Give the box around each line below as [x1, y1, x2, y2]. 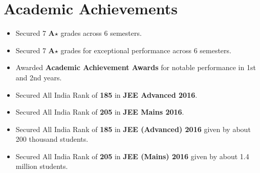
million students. [15, 161, 68, 171]
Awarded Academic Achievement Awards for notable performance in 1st [15, 62, 256, 73]
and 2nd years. [15, 72, 62, 82]
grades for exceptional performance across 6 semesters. [60, 45, 231, 55]
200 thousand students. [15, 134, 89, 144]
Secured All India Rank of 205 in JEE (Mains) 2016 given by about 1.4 [15, 150, 249, 161]
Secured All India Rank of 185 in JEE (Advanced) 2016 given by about [15, 123, 251, 134]
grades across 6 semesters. [60, 28, 142, 38]
